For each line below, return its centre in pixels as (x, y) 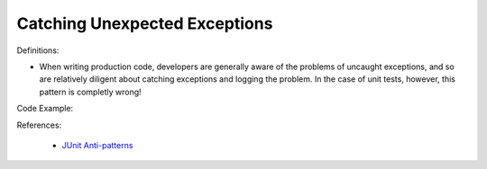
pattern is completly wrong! (90, 92)
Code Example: (45, 109)
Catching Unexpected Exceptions (145, 23)
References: (39, 125)
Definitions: (38, 50)
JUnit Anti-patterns (97, 145)
